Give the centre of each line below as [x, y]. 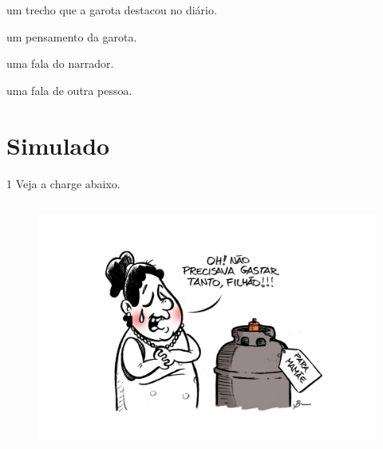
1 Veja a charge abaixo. [63, 183]
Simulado [58, 145]
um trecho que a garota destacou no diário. [112, 10]
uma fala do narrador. [60, 63]
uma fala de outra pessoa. [69, 90]
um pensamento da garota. [72, 36]
